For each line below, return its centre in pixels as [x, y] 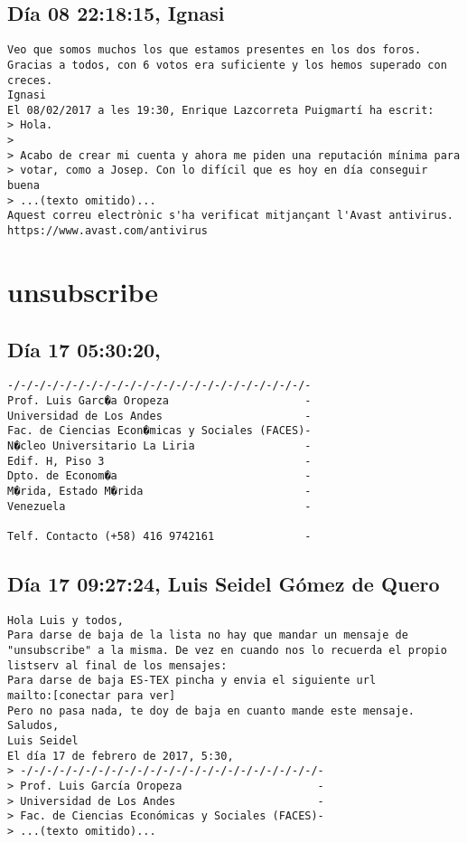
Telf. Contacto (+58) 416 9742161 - [159, 536]
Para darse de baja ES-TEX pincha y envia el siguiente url [192, 681]
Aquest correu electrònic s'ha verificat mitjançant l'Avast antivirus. [230, 216]
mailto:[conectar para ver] [92, 696]
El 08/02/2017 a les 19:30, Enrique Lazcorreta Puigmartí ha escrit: [221, 110]
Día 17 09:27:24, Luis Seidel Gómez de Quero [224, 583]
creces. [30, 80]
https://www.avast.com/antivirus [107, 231]
